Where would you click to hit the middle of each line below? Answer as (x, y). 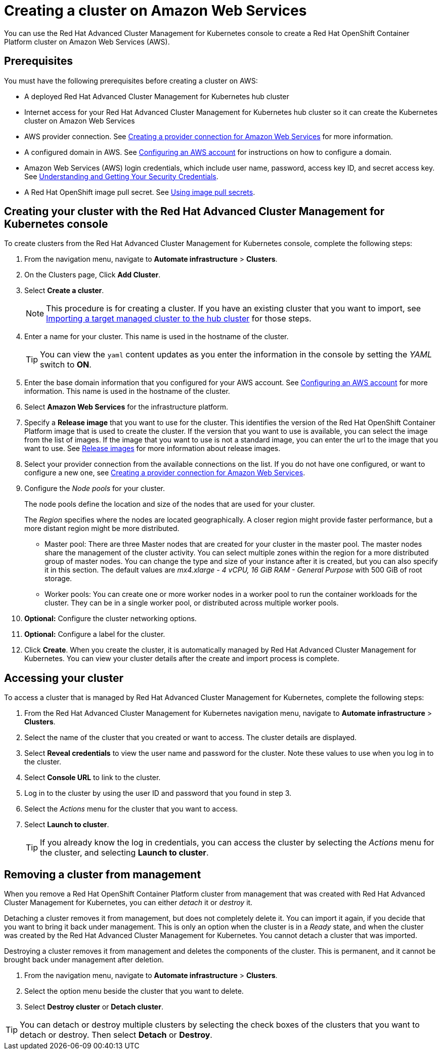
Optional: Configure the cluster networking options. (111, 619)
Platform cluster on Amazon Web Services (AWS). (87, 42)
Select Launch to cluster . (67, 825)
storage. (58, 579)
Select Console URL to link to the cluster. (93, 778)
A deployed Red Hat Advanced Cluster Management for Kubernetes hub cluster (157, 96)
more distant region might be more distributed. (102, 529)
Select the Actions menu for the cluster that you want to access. (131, 809)
